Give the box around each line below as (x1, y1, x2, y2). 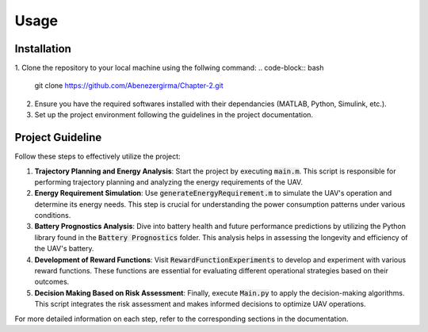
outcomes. (34, 277, 70, 287)
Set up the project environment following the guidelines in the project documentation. (34, 110, 313, 120)
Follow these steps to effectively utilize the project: (14, 151, 182, 162)
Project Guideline (14, 131, 102, 144)
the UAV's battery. (34, 244, 94, 254)
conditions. (34, 211, 71, 220)
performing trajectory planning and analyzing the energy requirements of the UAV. (34, 177, 303, 186)
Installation (14, 42, 71, 55)
